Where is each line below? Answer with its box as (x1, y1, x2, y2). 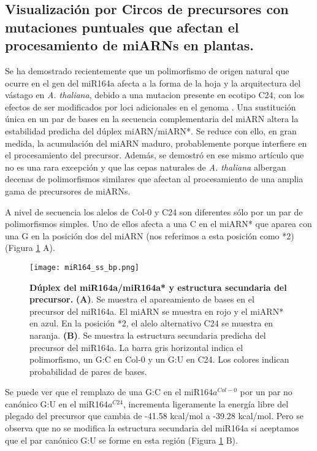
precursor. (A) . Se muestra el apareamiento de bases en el (29, 293, 254, 306)
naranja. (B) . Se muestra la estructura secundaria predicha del (29, 328, 266, 341)
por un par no (240, 385, 292, 398)
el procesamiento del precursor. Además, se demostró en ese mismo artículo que (5, 148, 304, 161)
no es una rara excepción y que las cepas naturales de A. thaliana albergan (5, 160, 286, 173)
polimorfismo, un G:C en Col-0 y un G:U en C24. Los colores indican (29, 353, 289, 366)
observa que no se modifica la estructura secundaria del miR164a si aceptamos (5, 422, 299, 434)
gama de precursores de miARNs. (5, 184, 131, 197)
